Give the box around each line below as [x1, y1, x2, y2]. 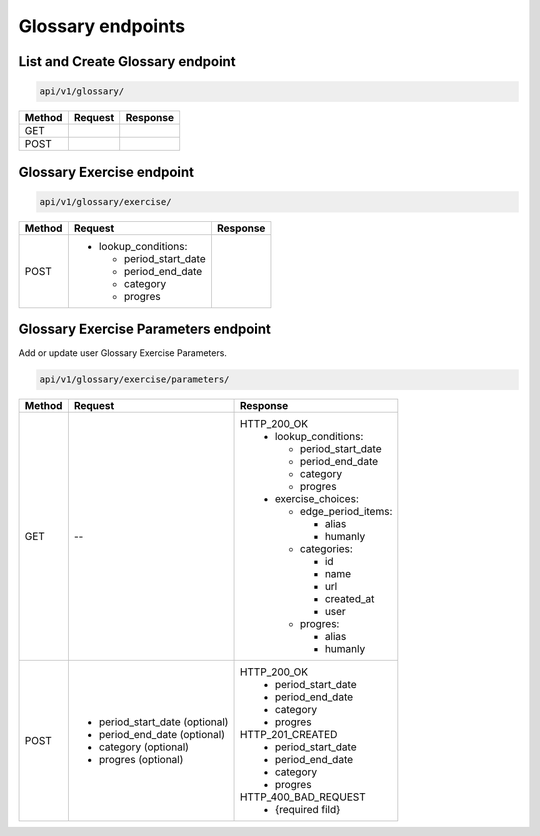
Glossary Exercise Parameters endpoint [18, 321, 272, 338]
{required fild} [274, 803, 341, 817]
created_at [324, 592, 375, 606]
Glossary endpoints [18, 15, 186, 37]
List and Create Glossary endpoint [18, 53, 236, 70]
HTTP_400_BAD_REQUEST [239, 790, 367, 804]
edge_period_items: [299, 505, 393, 519]
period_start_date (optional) [98, 715, 229, 729]
